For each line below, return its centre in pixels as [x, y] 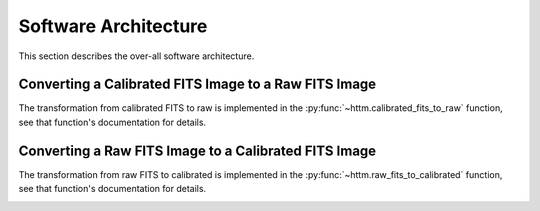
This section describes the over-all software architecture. [136, 56]
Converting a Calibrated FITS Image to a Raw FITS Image [197, 84]
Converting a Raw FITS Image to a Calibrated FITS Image [197, 150]
